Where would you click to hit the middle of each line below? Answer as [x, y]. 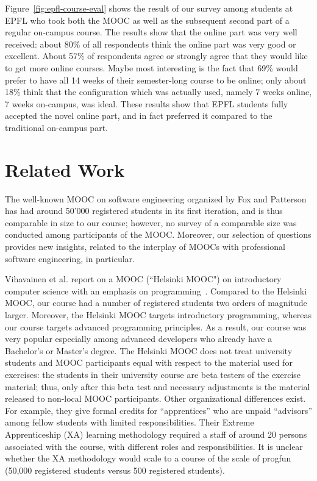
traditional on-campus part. [56, 127]
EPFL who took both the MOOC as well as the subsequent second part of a [147, 20]
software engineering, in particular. [70, 258]
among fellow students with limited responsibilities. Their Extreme [130, 422]
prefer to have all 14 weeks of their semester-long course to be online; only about [156, 80]
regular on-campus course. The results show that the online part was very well [151, 32]
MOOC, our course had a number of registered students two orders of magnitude [156, 303]
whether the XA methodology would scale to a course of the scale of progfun [148, 458]
